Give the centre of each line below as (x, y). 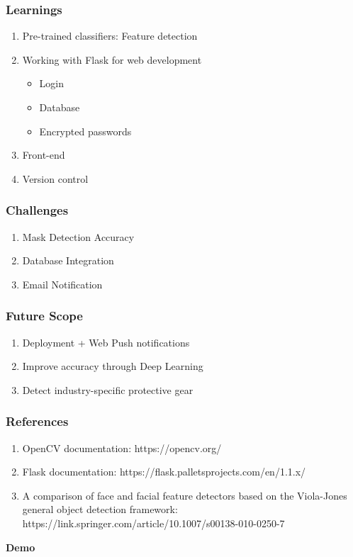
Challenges (37, 210)
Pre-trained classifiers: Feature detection (110, 36)
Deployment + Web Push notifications (106, 342)
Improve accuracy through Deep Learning (113, 366)
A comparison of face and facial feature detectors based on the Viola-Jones (185, 495)
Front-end (44, 155)
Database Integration (68, 260)
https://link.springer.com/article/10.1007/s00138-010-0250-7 (153, 523)
